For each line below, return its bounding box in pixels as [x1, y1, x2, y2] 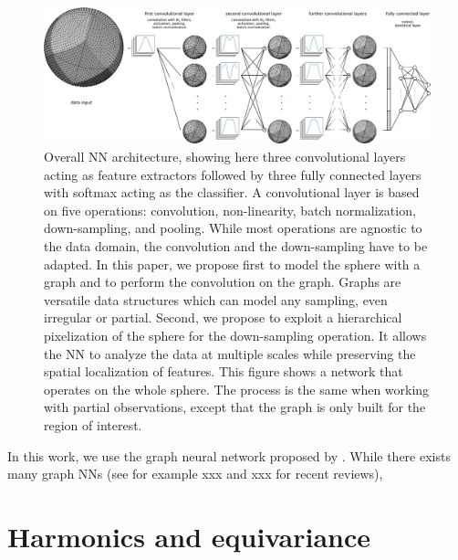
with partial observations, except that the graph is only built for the [44, 397, 426, 417]
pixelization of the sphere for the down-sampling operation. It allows [44, 326, 427, 344]
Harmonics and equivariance [7, 517, 371, 555]
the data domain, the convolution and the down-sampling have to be [44, 237, 428, 256]
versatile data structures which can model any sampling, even [44, 290, 388, 309]
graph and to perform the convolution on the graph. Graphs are [44, 272, 401, 291]
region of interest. [44, 415, 142, 434]
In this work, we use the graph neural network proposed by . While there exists [7, 446, 451, 465]
